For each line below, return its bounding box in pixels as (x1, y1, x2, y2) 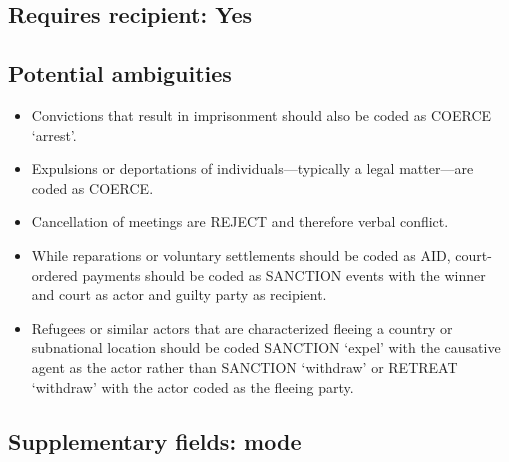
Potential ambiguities (8, 58, 232, 89)
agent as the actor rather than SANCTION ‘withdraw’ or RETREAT (31, 356, 458, 377)
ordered (31, 264, 78, 285)
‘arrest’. (31, 124, 77, 145)
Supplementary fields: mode (8, 425, 302, 456)
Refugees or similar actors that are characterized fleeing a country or (31, 317, 453, 338)
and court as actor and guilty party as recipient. (31, 284, 327, 305)
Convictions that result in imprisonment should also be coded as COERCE (31, 104, 492, 125)
